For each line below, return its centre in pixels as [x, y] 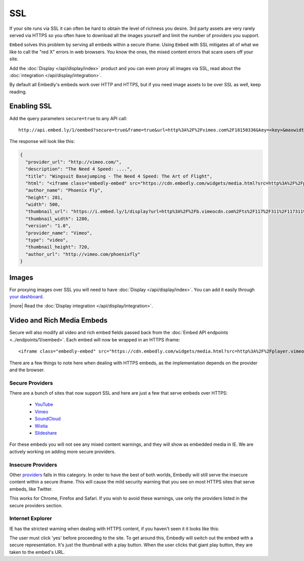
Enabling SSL [31, 106]
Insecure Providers [33, 465]
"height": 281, [44, 197]
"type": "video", [47, 240]
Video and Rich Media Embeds [59, 320]
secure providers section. [36, 505]
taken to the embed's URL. [37, 552]
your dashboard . [27, 297]
